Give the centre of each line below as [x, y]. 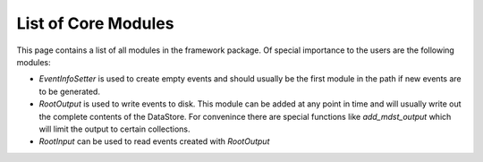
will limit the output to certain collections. [115, 129]
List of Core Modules [95, 23]
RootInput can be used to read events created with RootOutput [154, 141]
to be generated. [69, 91]
